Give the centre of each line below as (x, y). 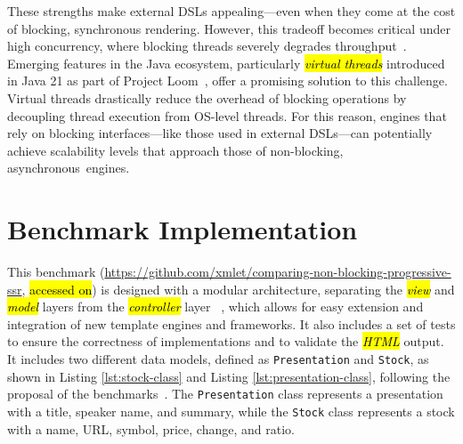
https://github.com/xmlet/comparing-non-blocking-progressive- (278, 272)
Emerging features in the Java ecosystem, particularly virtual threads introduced (226, 63)
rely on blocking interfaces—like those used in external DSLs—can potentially (220, 133)
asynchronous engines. (69, 168)
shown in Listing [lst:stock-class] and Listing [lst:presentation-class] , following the (229, 376)
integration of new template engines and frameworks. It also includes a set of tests (231, 323)
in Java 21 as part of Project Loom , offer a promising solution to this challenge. (227, 81)
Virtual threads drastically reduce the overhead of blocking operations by (207, 97)
